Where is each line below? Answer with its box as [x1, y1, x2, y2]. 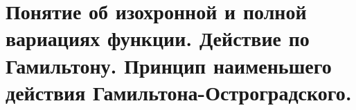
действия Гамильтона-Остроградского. [6, 78, 352, 106]
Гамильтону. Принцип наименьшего [6, 51, 332, 79]
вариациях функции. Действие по [6, 24, 310, 52]
